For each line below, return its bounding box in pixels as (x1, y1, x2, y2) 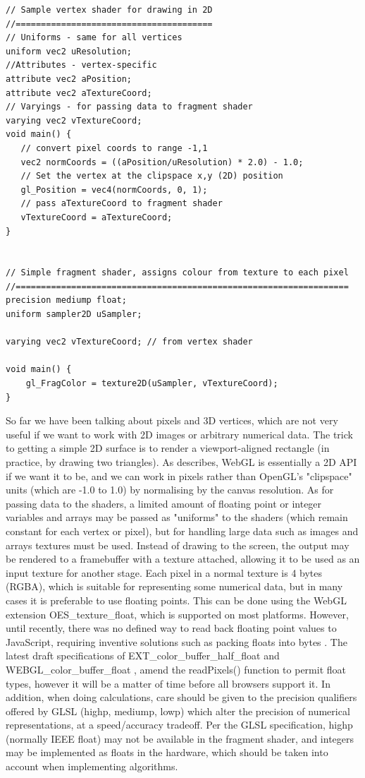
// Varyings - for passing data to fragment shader (6, 102, 253, 112)
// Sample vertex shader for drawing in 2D (6, 5, 213, 15)
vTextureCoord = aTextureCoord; (20, 212, 173, 222)
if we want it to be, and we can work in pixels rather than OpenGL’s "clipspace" (6, 468, 352, 483)
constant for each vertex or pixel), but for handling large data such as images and (6, 523, 359, 538)
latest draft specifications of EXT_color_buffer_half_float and (6, 648, 280, 663)
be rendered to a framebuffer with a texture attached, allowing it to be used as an (6, 551, 360, 566)
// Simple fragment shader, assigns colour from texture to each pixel (6, 268, 349, 278)
